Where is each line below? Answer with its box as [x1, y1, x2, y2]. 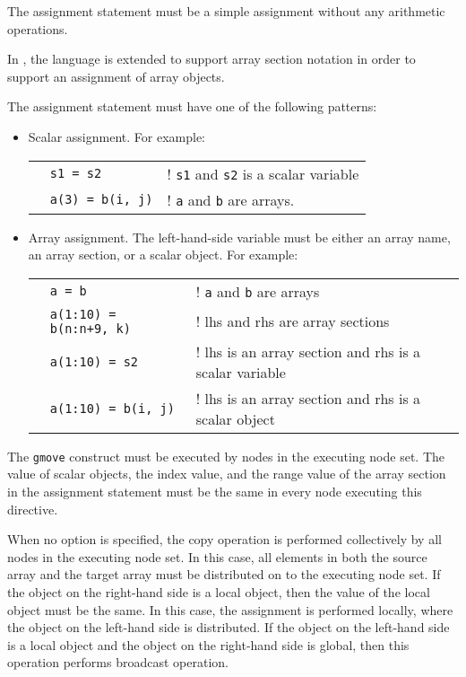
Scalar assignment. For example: [28, 127, 206, 145]
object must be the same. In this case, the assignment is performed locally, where [7, 600, 453, 619]
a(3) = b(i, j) [49, 192, 153, 207]
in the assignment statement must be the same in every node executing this [7, 482, 422, 500]
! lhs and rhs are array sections [195, 311, 390, 332]
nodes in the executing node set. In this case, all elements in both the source [7, 547, 427, 566]
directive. [7, 499, 58, 518]
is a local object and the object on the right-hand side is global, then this [7, 635, 410, 654]
